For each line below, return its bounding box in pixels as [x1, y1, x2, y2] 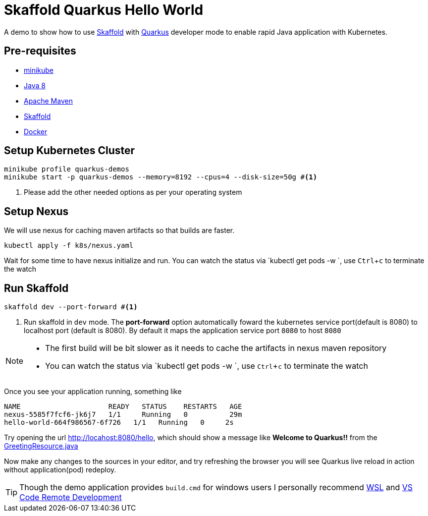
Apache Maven [24, 96, 73, 105]
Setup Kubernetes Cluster [4, 144, 135, 157]
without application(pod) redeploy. [4, 465, 116, 474]
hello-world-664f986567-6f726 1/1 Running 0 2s [4, 418, 234, 427]
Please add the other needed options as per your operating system [24, 188, 242, 197]
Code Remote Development [19, 492, 122, 503]
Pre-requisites [4, 45, 76, 57]
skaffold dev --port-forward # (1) [4, 303, 138, 311]
